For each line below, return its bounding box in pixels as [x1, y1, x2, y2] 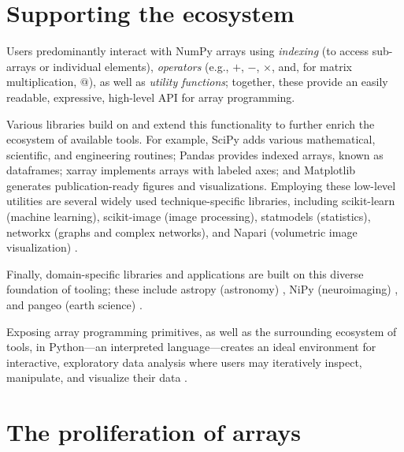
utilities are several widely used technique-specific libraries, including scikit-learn [6, 192, 395, 209]
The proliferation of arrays [6, 416, 301, 448]
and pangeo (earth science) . [6, 297, 143, 313]
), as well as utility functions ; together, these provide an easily [88, 73, 388, 90]
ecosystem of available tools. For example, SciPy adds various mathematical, [6, 131, 376, 148]
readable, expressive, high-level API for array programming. [6, 88, 295, 105]
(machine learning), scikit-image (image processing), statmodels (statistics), [6, 208, 371, 225]
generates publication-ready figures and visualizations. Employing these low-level [6, 177, 396, 193]
